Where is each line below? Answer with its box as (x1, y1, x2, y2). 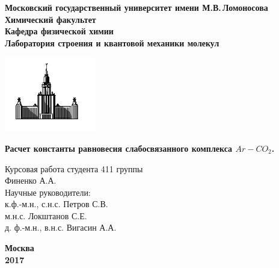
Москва (5, 242, 34, 254)
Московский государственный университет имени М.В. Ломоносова (5, 1, 268, 13)
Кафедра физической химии (5, 25, 114, 37)
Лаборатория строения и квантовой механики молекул (5, 36, 219, 49)
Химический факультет (5, 13, 96, 25)
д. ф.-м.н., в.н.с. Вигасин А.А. (5, 221, 117, 234)
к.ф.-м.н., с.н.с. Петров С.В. (5, 198, 108, 210)
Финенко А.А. (5, 174, 57, 187)
